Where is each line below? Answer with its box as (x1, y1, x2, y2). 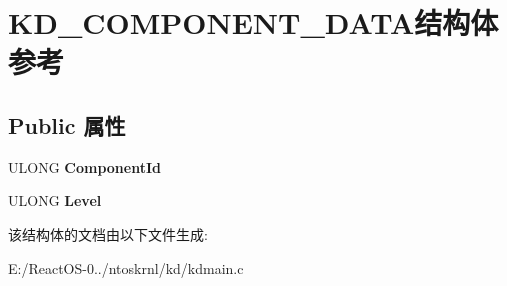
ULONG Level (8, 190, 102, 211)
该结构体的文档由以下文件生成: (8, 223, 208, 244)
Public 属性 (8, 109, 126, 140)
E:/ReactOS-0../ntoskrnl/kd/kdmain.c (8, 257, 244, 278)
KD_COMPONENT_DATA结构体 (8, 2, 499, 43)
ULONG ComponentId (8, 156, 161, 177)
